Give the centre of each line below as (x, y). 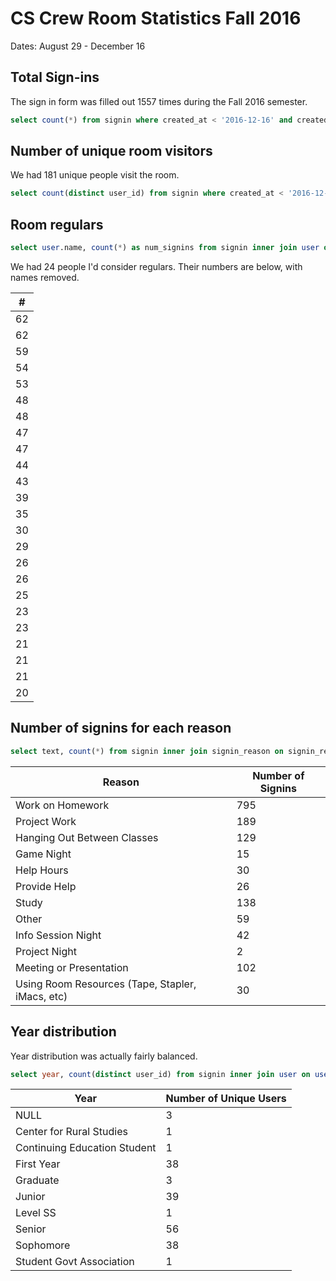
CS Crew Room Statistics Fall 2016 (156, 18)
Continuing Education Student (86, 1148)
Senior (31, 1229)
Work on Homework (62, 805)
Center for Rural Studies (71, 1132)
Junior (30, 1197)
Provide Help (46, 886)
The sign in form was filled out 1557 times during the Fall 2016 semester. (159, 101)
